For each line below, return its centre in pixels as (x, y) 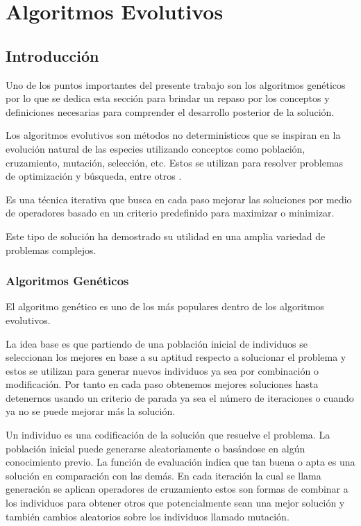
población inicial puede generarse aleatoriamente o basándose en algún (156, 448)
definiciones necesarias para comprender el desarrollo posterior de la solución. (170, 111)
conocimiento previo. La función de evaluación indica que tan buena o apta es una (180, 462)
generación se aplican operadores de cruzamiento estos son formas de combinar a (177, 489)
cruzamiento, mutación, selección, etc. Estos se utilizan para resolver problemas (175, 162)
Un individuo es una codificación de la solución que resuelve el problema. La (168, 435)
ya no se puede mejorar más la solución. (91, 411)
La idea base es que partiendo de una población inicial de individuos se (157, 343)
